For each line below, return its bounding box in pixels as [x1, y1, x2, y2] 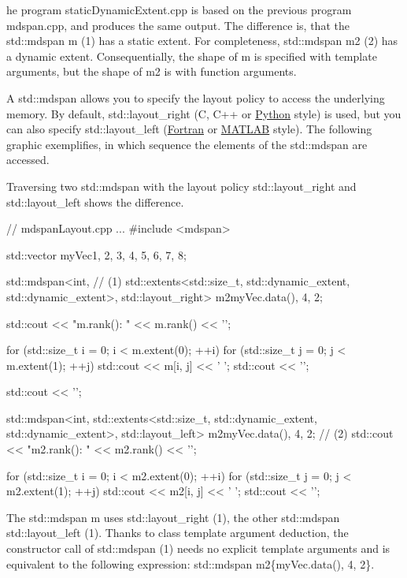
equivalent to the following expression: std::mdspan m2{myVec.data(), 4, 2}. [6, 555, 375, 572]
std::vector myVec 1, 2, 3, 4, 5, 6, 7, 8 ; [6, 246, 187, 263]
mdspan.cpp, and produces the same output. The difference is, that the [6, 17, 350, 33]
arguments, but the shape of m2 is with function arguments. [6, 63, 297, 80]
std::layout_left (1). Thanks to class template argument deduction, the [6, 524, 349, 541]
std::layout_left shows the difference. [6, 193, 184, 210]
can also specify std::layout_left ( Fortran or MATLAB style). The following [6, 121, 372, 137]
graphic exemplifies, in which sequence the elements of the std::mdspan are [6, 136, 368, 152]
